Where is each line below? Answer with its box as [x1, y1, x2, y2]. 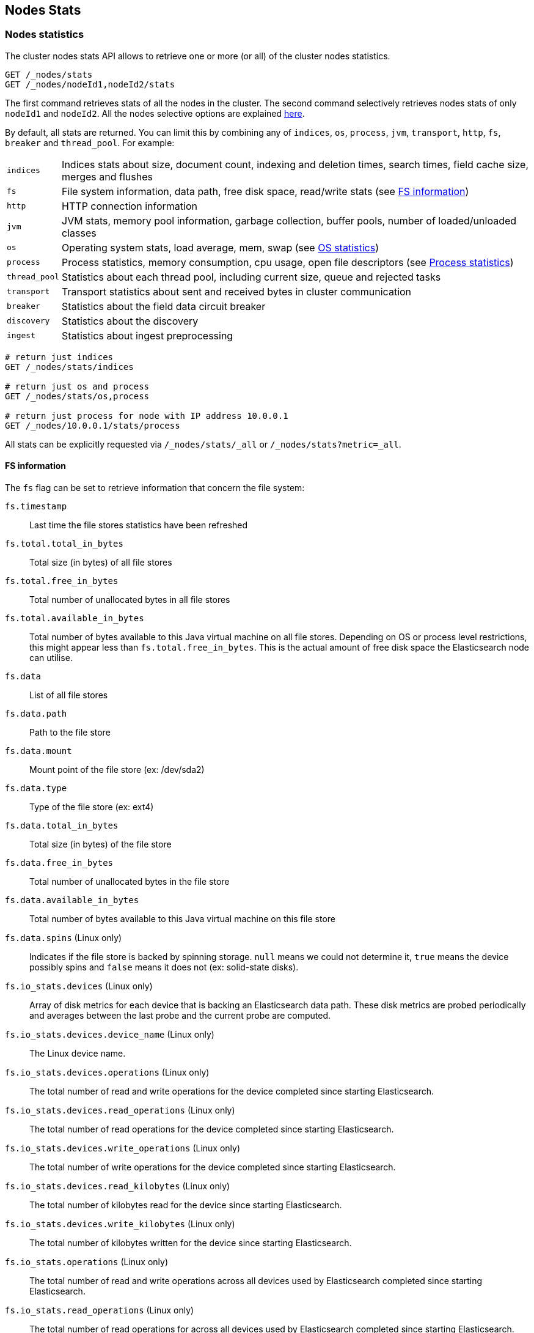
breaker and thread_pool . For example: [5, 137, 175, 148]
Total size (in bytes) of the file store [29, 839, 172, 850]
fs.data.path [5, 709, 67, 719]
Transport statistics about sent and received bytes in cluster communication [62, 285, 412, 298]
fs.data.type [5, 783, 67, 794]
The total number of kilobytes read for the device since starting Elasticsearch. [29, 1200, 342, 1211]
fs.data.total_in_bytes [5, 821, 119, 831]
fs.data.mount [5, 746, 72, 756]
